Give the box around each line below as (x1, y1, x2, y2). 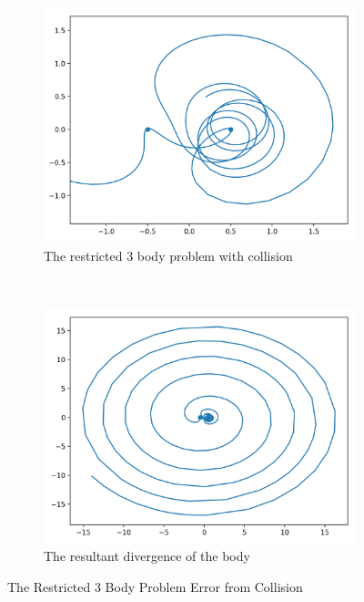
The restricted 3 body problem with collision (44, 245, 293, 265)
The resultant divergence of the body (44, 546, 250, 566)
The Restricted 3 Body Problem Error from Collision (7, 576, 303, 596)
